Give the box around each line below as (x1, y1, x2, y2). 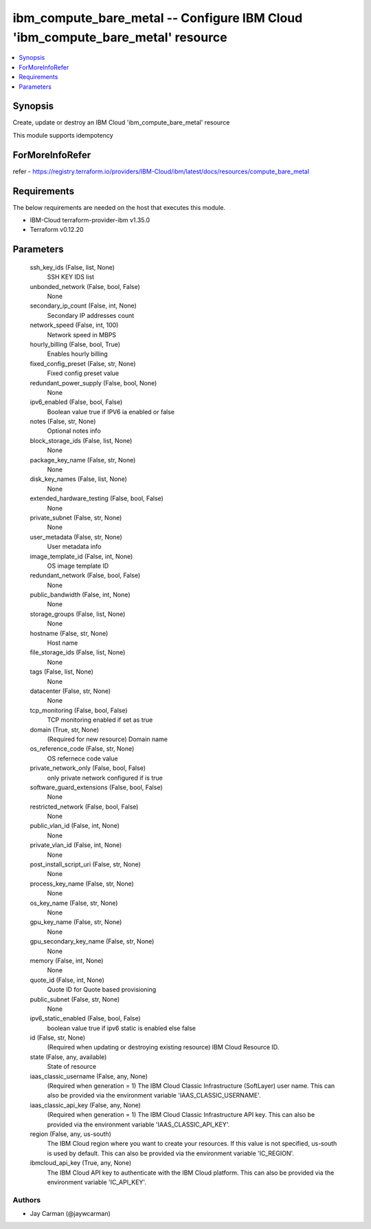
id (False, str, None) (30, 1034, 86, 1042)
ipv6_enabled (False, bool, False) (30, 398, 123, 406)
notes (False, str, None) (30, 417, 96, 426)
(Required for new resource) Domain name (47, 735, 168, 743)
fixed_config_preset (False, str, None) (30, 359, 137, 367)
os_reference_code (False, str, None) (30, 745, 135, 753)
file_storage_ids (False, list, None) (30, 648, 126, 656)
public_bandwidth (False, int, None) (30, 590, 131, 599)
